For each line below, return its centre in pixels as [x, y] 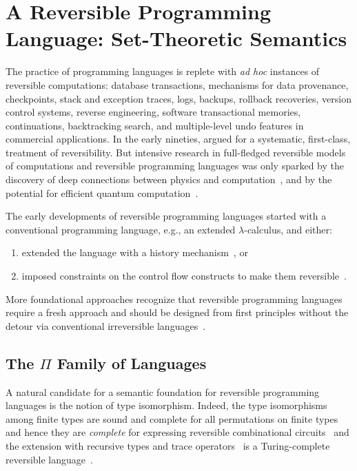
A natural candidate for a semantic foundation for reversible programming [163, 391]
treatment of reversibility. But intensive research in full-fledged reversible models [176, 152]
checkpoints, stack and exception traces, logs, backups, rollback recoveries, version [178, 98]
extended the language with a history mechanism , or [135, 252]
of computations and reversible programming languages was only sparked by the [175, 166]
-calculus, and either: [288, 229]
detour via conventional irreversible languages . [106, 325]
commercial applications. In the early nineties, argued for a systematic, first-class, [178, 139]
